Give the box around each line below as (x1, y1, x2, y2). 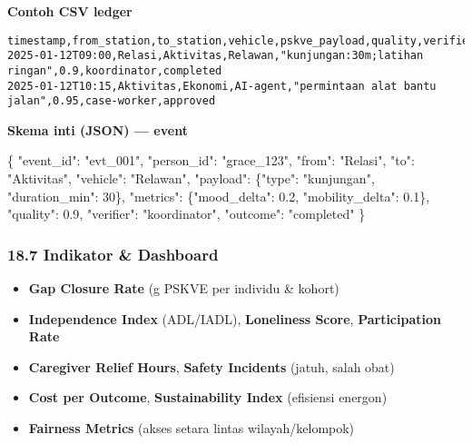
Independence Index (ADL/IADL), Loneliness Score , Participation (28, 309, 441, 328)
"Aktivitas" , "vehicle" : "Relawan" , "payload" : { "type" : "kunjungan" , (7, 169, 375, 188)
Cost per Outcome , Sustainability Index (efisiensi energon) (28, 388, 388, 407)
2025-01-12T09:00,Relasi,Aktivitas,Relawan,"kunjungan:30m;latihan (7, 49, 424, 63)
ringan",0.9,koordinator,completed (7, 64, 222, 77)
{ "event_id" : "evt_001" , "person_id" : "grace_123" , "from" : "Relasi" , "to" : (7, 151, 415, 170)
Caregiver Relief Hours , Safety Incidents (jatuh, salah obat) (28, 357, 395, 376)
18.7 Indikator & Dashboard (7, 242, 219, 265)
